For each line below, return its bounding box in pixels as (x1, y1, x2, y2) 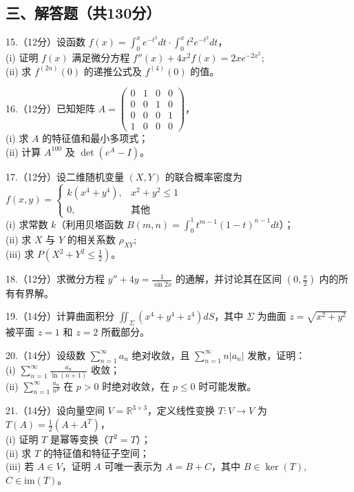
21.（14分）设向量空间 (6, 403, 105, 418)
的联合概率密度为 (165, 169, 242, 183)
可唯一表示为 (104, 459, 163, 473)
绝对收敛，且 (132, 347, 190, 362)
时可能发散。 (198, 378, 257, 393)
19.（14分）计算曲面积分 (6, 309, 114, 323)
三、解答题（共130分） (6, 2, 161, 23)
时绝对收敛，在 (102, 378, 170, 393)
